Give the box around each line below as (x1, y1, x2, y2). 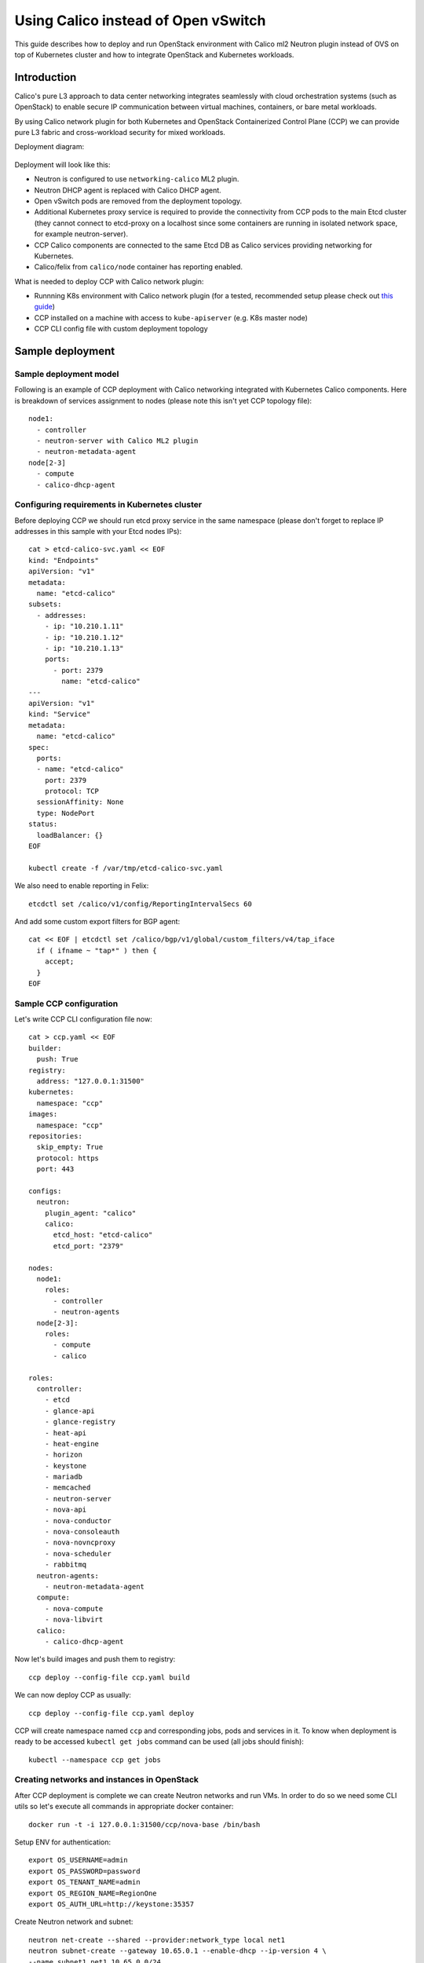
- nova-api (44, 1505, 87, 1515)
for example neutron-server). (34, 229, 129, 239)
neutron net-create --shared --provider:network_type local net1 (28, 1936, 286, 1944)
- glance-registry (44, 1417, 116, 1427)
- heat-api (44, 1428, 87, 1437)
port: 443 (36, 1164, 75, 1174)
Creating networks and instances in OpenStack (14, 1775, 199, 1786)
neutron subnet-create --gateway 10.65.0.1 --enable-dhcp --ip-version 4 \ (28, 1947, 327, 1955)
